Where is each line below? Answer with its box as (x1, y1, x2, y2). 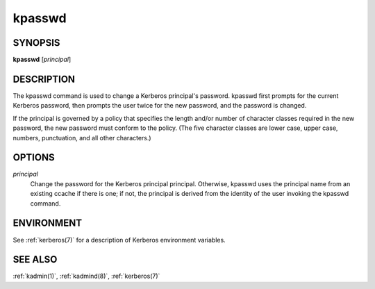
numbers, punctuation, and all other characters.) (12, 133, 152, 142)
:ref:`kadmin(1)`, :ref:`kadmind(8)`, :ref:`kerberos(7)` (12, 272, 160, 281)
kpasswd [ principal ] (12, 56, 72, 64)
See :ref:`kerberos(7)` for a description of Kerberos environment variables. (12, 236, 226, 244)
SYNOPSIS (12, 37, 60, 49)
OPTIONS (12, 151, 55, 163)
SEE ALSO (12, 254, 58, 265)
